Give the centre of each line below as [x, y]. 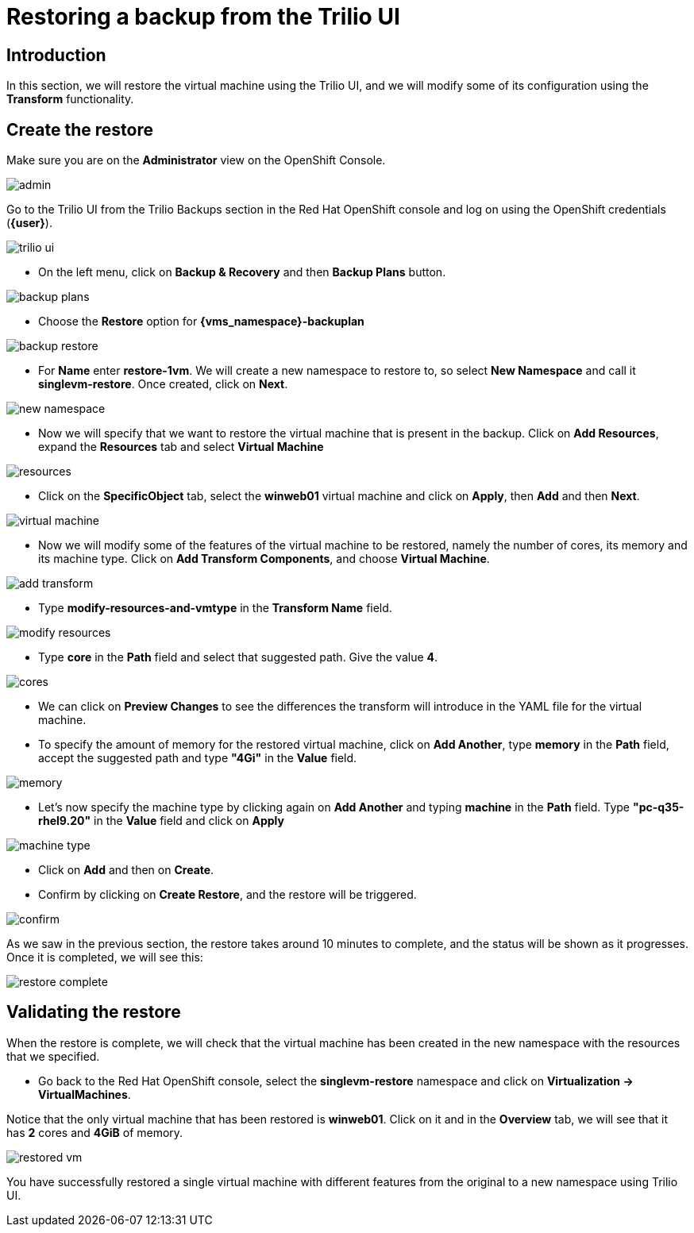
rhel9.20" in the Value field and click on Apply [161, 821]
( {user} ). [29, 223]
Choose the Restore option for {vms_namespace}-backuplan [201, 322]
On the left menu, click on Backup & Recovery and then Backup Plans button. [242, 272]
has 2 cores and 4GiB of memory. [95, 1132]
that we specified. [53, 1056]
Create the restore [80, 129]
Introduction [56, 55]
